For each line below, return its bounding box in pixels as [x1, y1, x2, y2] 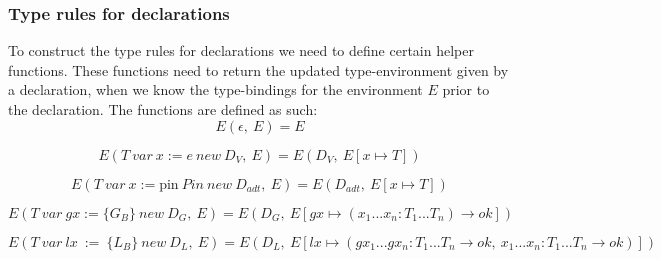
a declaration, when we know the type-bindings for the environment [8, 79, 423, 100]
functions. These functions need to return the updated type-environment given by [8, 59, 509, 80]
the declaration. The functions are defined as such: [8, 99, 318, 119]
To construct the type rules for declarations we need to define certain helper [8, 40, 474, 61]
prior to [442, 79, 490, 100]
